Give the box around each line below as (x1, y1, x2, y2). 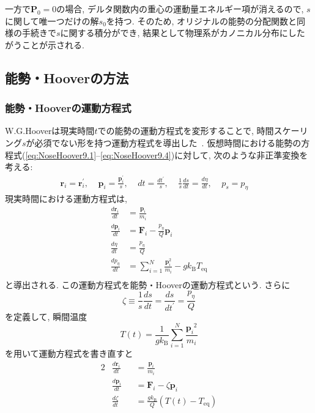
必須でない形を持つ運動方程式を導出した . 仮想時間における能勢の (34, 136, 302, 149)
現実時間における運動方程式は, (5, 192, 127, 205)
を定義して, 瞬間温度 (5, 310, 87, 323)
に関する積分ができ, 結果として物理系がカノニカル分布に (60, 26, 288, 39)
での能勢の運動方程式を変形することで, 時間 (97, 124, 274, 137)
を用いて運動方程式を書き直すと (5, 347, 133, 360)
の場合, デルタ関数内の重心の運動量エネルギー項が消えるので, (56, 2, 304, 15)
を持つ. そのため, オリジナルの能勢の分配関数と (106, 14, 297, 27)
